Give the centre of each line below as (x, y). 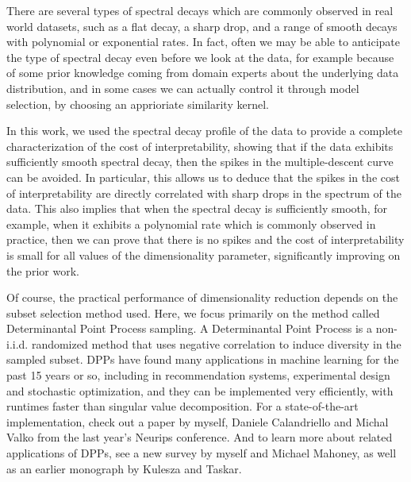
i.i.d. (17, 343)
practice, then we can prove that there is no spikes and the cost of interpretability (205, 239)
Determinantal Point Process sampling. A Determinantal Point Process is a (190, 328)
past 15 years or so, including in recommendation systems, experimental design (198, 375)
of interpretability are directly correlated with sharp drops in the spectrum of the (204, 193)
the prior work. (43, 270)
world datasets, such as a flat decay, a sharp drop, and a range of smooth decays (202, 26)
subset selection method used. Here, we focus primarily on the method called (193, 312)
